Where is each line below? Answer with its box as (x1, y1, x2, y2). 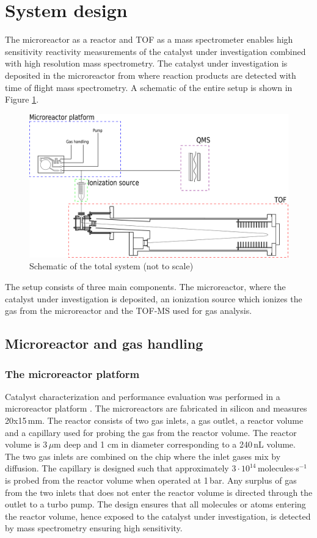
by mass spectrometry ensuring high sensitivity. (5, 522, 183, 534)
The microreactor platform (5, 366, 140, 381)
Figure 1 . (5, 93, 39, 106)
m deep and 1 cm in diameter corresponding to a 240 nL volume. (54, 438, 296, 451)
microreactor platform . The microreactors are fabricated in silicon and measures (5, 402, 307, 415)
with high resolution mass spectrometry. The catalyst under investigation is (5, 57, 288, 70)
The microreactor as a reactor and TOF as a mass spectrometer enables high (5, 33, 293, 46)
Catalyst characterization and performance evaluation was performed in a (5, 390, 280, 402)
